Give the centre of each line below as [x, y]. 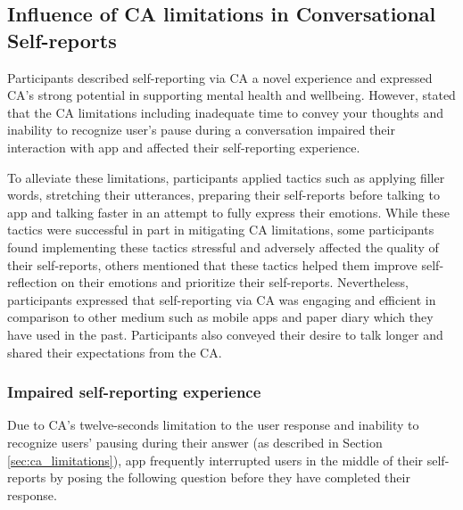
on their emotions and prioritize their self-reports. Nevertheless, [235, 282]
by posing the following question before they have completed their [230, 477]
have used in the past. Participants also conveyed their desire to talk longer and [225, 334]
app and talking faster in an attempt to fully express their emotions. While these [228, 212]
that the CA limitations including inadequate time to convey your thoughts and [226, 112]
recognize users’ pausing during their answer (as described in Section [195, 442]
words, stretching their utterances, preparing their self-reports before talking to [223, 195]
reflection [33, 282]
